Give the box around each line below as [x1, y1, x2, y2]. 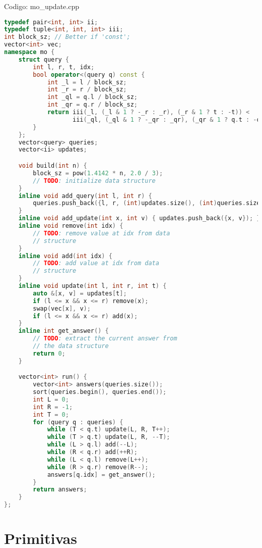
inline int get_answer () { [18, 327, 109, 335]
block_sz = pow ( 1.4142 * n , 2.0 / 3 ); [33, 169, 163, 177]
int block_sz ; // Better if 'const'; [4, 33, 130, 41]
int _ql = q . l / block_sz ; [47, 93, 138, 101]
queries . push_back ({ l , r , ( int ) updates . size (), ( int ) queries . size [33, 200, 260, 207]
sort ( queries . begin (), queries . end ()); [33, 388, 167, 396]
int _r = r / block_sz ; [47, 86, 127, 93]
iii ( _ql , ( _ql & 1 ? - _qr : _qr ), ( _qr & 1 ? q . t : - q [73, 116, 260, 123]
